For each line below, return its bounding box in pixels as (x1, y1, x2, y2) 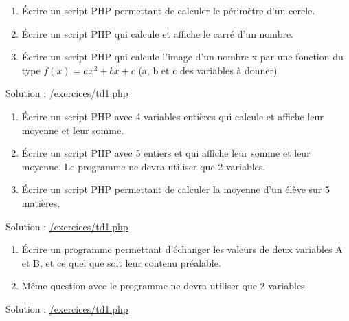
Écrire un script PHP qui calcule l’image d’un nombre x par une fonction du (21, 49, 344, 64)
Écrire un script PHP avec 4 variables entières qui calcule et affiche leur (21, 109, 324, 123)
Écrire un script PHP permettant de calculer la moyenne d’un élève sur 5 (21, 182, 330, 197)
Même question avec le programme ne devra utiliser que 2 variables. (21, 278, 308, 293)
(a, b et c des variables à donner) (138, 63, 278, 77)
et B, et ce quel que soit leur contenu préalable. (21, 255, 221, 269)
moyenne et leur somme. (21, 122, 124, 137)
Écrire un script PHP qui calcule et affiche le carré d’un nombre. (21, 26, 294, 41)
